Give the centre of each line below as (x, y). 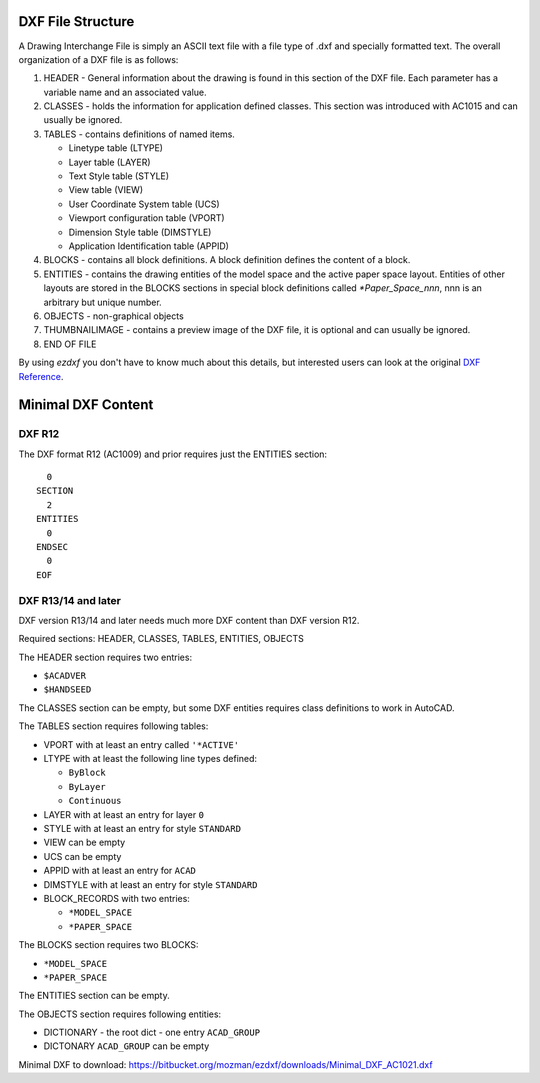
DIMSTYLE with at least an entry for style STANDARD (150, 884)
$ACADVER (65, 676)
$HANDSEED (67, 689)
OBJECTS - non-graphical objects (113, 316)
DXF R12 (39, 434)
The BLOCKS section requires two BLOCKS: (108, 945)
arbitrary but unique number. (102, 302)
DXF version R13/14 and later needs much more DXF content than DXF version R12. (189, 620)
